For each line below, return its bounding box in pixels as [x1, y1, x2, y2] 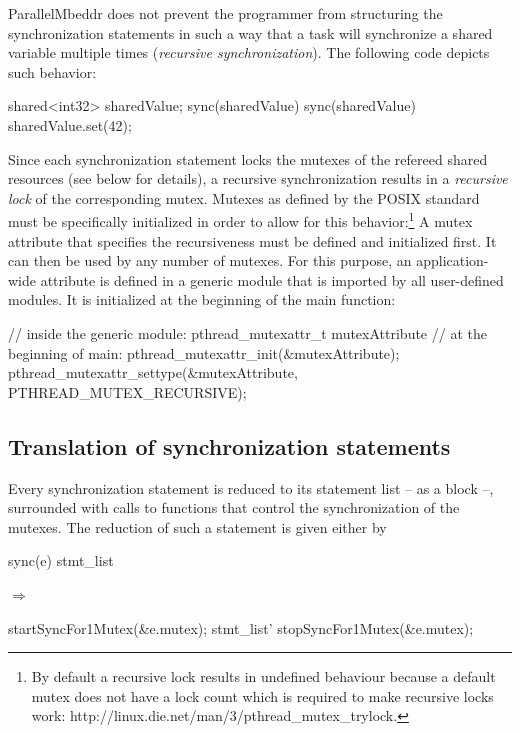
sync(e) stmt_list [8, 550, 114, 571]
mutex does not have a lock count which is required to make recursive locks [31, 685, 494, 706]
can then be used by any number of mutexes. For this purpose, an [8, 250, 412, 271]
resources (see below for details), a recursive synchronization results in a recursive [8, 168, 508, 189]
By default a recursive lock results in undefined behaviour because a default [31, 666, 496, 687]
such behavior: [8, 61, 97, 82]
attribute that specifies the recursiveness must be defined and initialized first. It [8, 230, 497, 251]
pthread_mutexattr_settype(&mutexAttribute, [8, 362, 298, 383]
